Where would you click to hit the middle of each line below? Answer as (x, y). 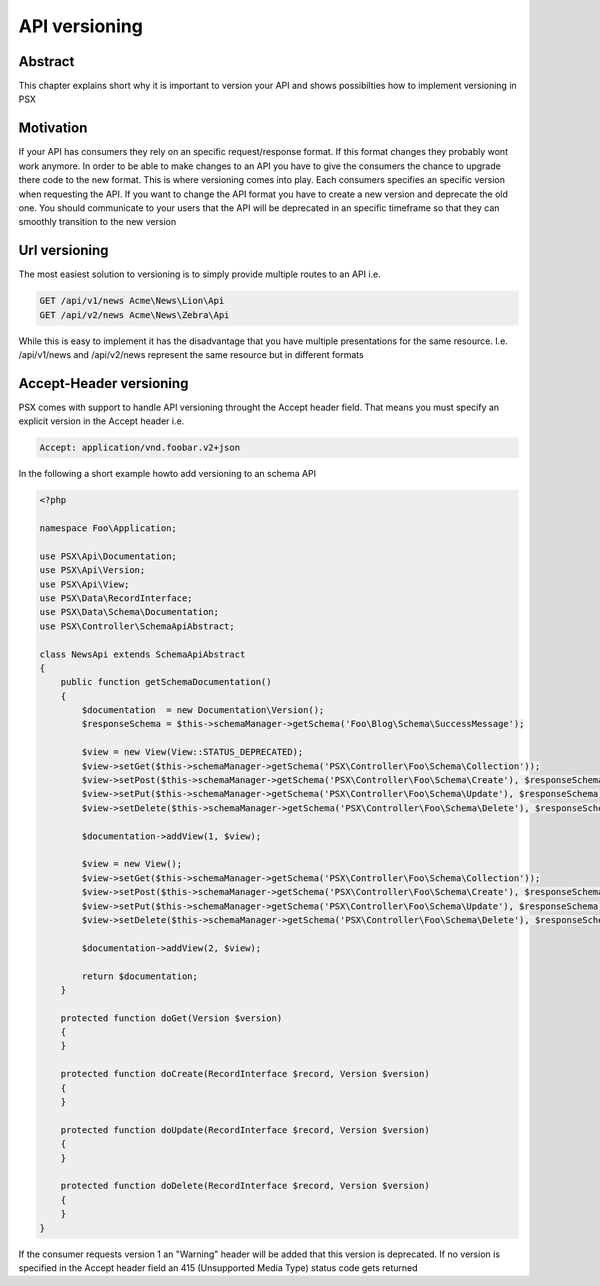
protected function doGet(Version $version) (171, 1018)
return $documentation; (140, 976)
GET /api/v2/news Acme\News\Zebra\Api (134, 314)
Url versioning (63, 250)
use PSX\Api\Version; (92, 570)
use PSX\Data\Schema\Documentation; (129, 612)
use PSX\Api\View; (84, 584)
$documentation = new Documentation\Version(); (203, 710)
